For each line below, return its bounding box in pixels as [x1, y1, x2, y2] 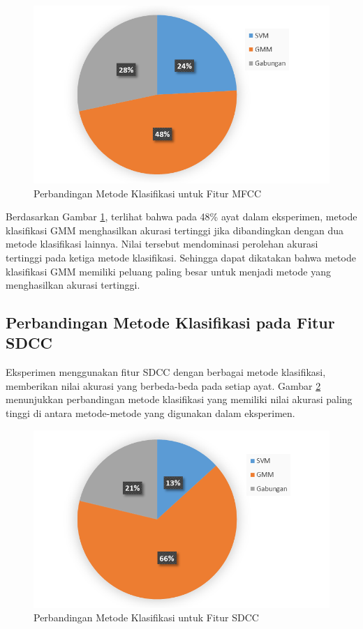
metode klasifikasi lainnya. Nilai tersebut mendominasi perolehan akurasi [6, 236, 318, 251]
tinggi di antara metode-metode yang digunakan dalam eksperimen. [6, 406, 295, 420]
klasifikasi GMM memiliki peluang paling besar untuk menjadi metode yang [6, 264, 331, 278]
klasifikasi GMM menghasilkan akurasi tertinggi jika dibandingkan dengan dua [6, 222, 343, 237]
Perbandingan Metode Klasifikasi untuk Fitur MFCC [34, 185, 261, 200]
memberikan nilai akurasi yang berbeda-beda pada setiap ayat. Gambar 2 [6, 378, 321, 393]
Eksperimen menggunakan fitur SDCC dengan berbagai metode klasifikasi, [6, 365, 326, 379]
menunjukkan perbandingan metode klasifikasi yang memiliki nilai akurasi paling [6, 392, 353, 407]
